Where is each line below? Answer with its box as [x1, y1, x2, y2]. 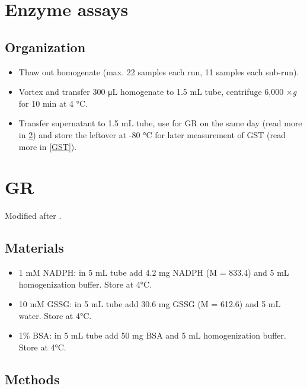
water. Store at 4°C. [18, 309, 92, 321]
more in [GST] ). [18, 140, 77, 152]
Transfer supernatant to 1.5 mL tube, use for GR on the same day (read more [18, 117, 302, 129]
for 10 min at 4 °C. [18, 97, 88, 109]
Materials [5, 238, 64, 257]
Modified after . [5, 209, 62, 222]
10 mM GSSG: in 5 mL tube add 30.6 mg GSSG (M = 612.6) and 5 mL [18, 298, 281, 310]
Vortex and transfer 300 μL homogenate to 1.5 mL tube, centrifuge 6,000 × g [18, 85, 297, 98]
